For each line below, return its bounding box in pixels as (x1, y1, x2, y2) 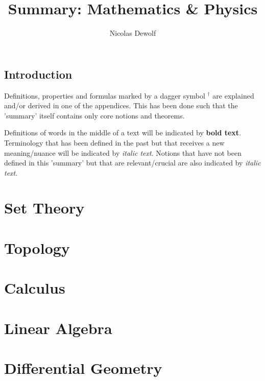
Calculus (4, 277, 65, 298)
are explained (212, 90, 254, 101)
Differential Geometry (4, 357, 162, 378)
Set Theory (4, 197, 85, 218)
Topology (4, 237, 70, 258)
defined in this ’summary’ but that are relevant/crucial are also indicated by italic (4, 157, 261, 168)
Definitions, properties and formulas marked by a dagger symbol (4, 90, 205, 101)
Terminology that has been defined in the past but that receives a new (4, 137, 225, 148)
